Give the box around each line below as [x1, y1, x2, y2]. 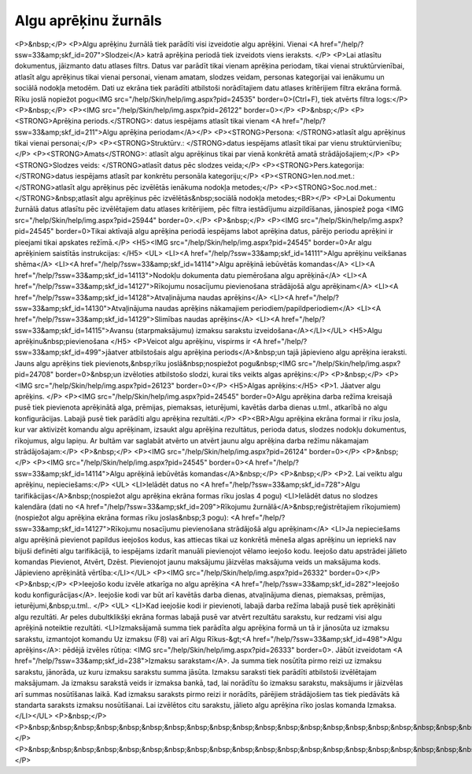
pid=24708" [14, 370, 54, 380]
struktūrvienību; [350, 139, 402, 148]
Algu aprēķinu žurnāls [14, 12, 162, 29]
